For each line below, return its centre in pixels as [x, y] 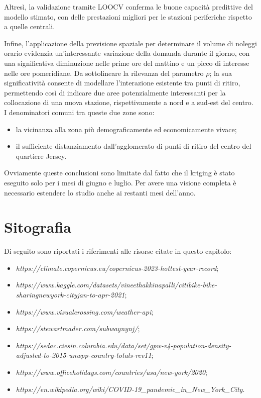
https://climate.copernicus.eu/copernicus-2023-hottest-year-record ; [117, 268]
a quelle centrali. [30, 26]
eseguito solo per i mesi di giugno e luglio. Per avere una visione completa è [120, 182]
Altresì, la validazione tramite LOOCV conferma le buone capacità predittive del [128, 7]
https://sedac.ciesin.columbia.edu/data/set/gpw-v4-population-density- [123, 345]
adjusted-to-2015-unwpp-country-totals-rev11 [84, 355]
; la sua [221, 73]
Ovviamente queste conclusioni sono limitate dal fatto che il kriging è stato [119, 173]
